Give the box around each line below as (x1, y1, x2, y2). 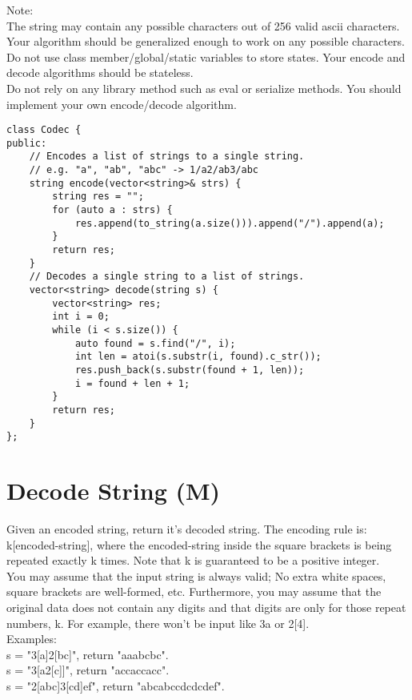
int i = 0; (52, 311, 110, 323)
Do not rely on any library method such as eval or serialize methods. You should (6, 79, 402, 96)
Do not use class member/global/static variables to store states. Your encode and (6, 48, 406, 65)
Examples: (6, 630, 57, 647)
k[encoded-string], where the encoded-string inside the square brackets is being (6, 536, 392, 553)
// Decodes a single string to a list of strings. (29, 271, 305, 283)
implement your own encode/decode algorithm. (6, 95, 237, 112)
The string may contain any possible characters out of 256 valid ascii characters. (6, 17, 400, 34)
